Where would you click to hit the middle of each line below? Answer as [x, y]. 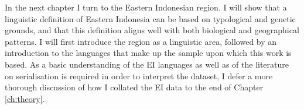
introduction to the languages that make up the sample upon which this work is [148, 53]
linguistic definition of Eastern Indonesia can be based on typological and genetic [150, 18]
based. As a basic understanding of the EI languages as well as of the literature [147, 64]
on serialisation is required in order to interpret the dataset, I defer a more [139, 75]
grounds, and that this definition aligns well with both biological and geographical [152, 30]
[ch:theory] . [25, 98]
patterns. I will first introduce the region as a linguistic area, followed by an [141, 41]
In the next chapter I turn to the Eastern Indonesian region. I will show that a [146, 7]
